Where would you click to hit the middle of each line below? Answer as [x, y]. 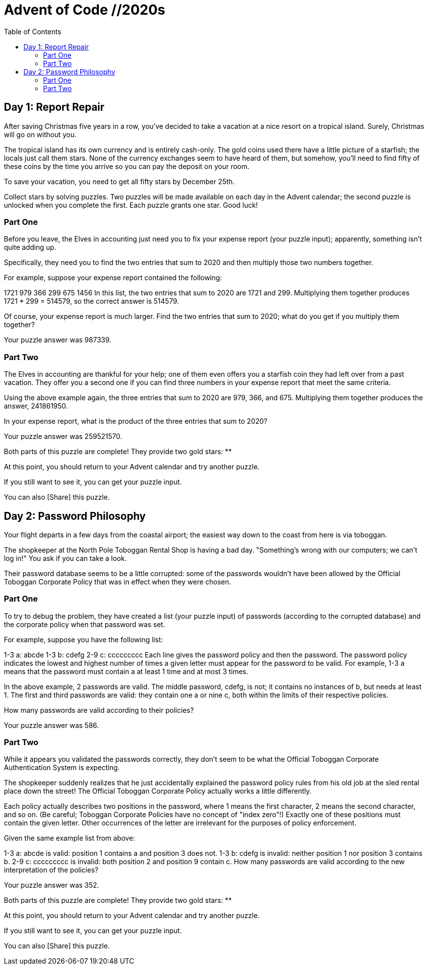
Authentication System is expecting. [62, 768]
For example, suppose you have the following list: [84, 639]
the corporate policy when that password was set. [85, 624]
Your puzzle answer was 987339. [58, 340]
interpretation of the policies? [51, 870]
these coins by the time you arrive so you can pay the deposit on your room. [127, 166]
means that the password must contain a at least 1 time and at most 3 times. [126, 671]
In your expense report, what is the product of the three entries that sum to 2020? [136, 421]
